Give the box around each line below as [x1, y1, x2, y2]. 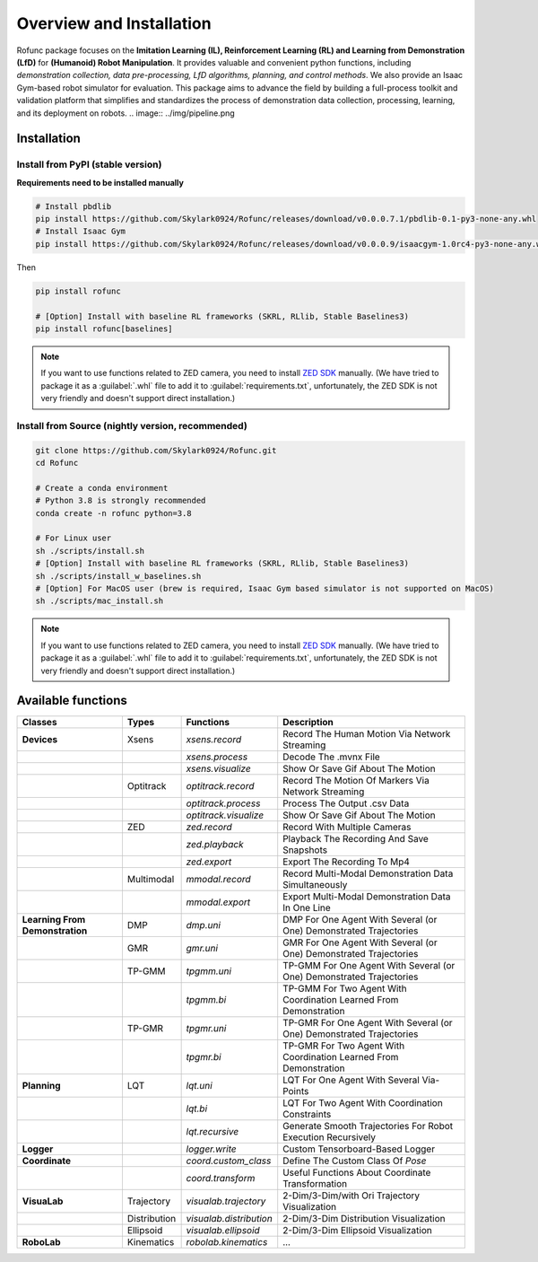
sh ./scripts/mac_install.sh [35, 596, 164, 606]
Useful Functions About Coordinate [282, 1167, 431, 1179]
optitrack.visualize [186, 809, 265, 821]
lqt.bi [186, 1102, 208, 1115]
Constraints [282, 1109, 332, 1121]
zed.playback [186, 838, 244, 851]
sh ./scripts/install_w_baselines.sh [35, 571, 202, 581]
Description [282, 716, 334, 729]
